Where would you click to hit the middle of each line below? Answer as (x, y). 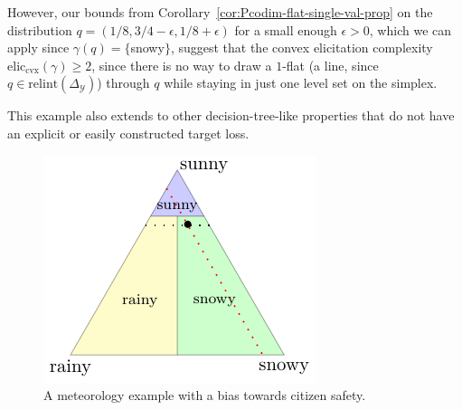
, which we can (410, 29)
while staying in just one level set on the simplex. (301, 83)
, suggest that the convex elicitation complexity (302, 48)
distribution (40, 29)
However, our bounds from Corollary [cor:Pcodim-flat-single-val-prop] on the (220, 12)
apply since (38, 48)
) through (123, 83)
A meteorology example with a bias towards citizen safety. (205, 395)
